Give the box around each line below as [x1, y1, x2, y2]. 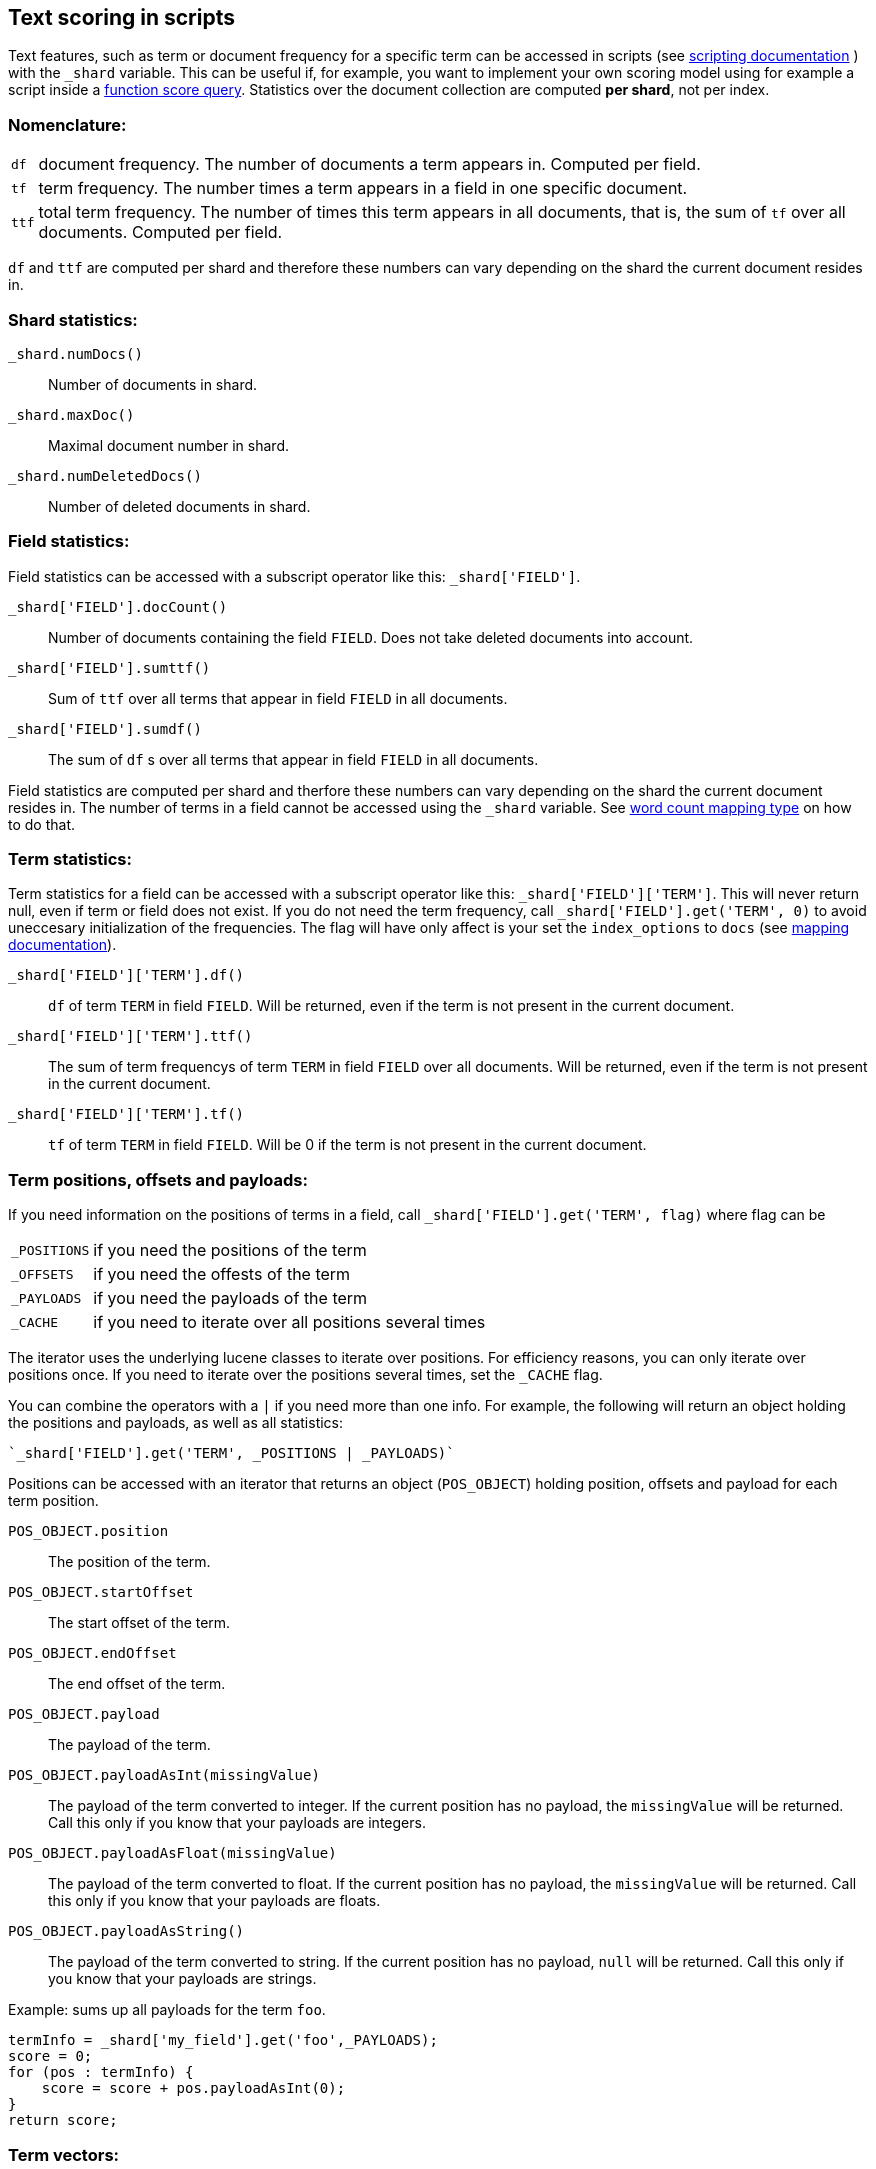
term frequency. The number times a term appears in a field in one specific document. [38, 178, 688, 199]
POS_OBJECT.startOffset [8, 1584, 194, 1601]
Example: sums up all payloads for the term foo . [8, 2001, 326, 2019]
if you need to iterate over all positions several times [93, 1312, 486, 1333]
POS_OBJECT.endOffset [8, 1645, 177, 1662]
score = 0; [8, 2048, 93, 2065]
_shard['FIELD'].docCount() [8, 598, 228, 615]
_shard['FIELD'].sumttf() [8, 659, 211, 676]
